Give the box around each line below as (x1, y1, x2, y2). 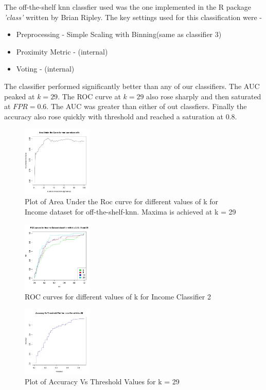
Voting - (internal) (16, 63, 75, 74)
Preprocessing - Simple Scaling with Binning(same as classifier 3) (16, 29, 222, 40)
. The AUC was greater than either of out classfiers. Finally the (46, 101, 247, 112)
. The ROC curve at (58, 91, 121, 101)
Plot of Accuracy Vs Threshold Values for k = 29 (25, 376, 180, 387)
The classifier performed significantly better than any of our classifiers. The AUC (4, 80, 260, 91)
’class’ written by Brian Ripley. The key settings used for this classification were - (4, 11, 262, 22)
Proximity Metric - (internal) (16, 46, 108, 57)
